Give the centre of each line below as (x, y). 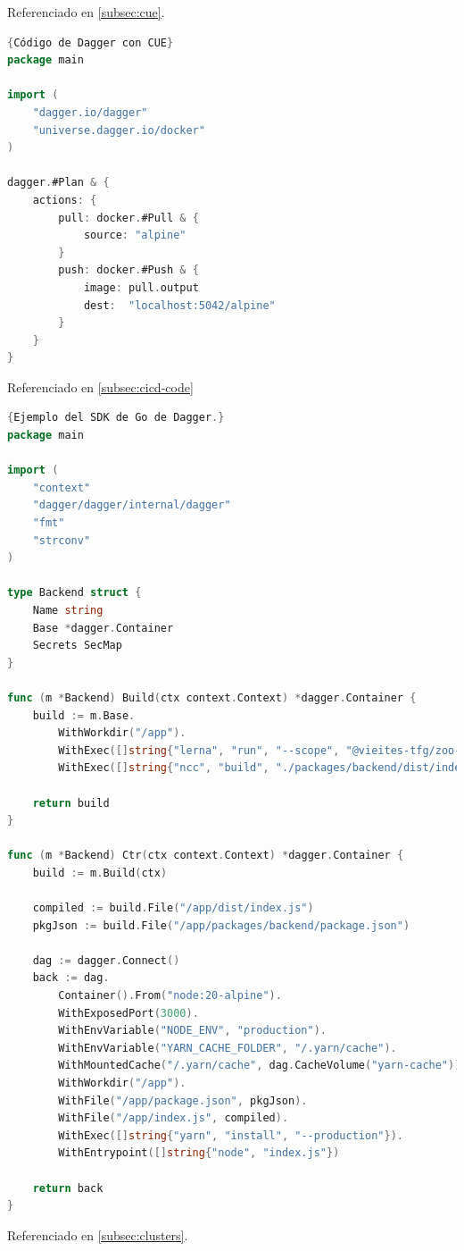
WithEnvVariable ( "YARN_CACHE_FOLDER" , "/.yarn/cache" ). (228, 1048)
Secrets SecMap (77, 646)
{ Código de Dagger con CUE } (91, 42)
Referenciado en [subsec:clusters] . (98, 1234)
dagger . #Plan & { (58, 183)
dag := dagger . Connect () (106, 960)
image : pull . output (141, 287)
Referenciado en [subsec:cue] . (86, 12)
